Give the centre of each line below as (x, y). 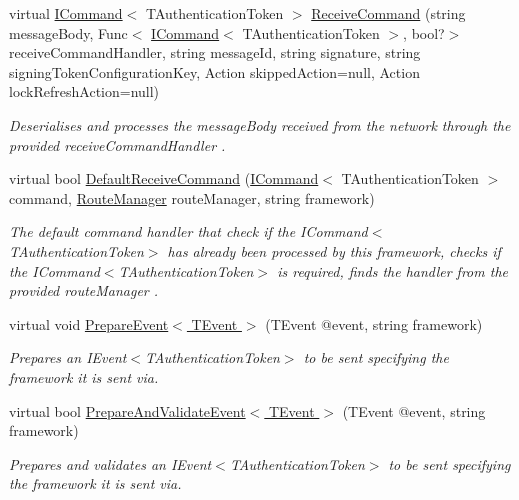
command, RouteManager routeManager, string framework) (192, 197)
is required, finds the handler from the (392, 270)
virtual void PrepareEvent (89, 323)
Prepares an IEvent (68, 357)
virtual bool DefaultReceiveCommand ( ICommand (164, 178)
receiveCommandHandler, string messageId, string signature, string (215, 52)
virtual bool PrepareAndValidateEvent (127, 410)
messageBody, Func (68, 32)
